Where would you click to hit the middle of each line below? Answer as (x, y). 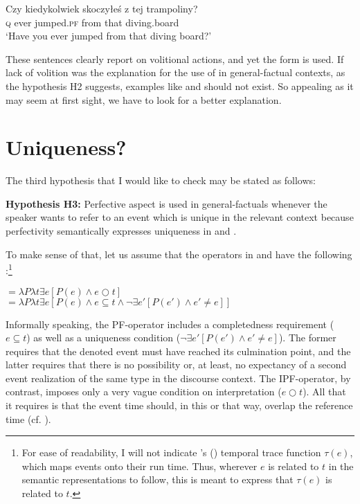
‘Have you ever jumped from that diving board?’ (109, 36)
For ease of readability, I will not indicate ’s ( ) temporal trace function (171, 452)
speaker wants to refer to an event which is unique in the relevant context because (180, 217)
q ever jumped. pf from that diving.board (92, 22)
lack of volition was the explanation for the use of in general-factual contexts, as (175, 72)
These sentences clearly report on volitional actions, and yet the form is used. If (175, 58)
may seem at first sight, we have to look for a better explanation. (144, 99)
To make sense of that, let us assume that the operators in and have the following (179, 254)
